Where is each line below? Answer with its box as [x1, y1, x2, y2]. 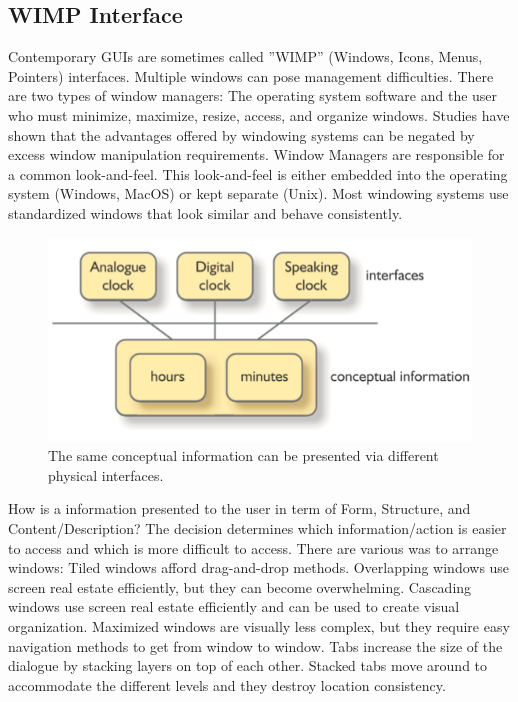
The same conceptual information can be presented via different [48, 445, 439, 466]
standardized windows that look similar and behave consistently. [8, 202, 403, 223]
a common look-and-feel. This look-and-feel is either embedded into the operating [8, 163, 508, 184]
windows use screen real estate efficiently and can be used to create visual [8, 596, 460, 617]
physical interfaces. [48, 464, 164, 485]
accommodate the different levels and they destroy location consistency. [8, 674, 446, 695]
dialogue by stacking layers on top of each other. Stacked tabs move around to [8, 655, 488, 676]
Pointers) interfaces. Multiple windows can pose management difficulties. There [8, 65, 494, 86]
